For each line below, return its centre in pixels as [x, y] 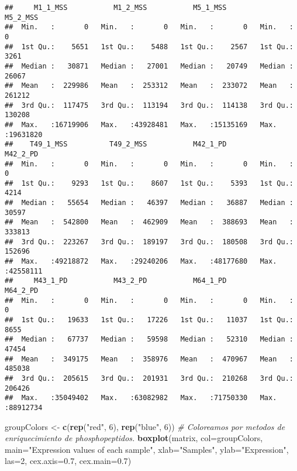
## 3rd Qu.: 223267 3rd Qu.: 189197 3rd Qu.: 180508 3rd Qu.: [149, 242]
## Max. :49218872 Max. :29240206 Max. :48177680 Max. [141, 262]
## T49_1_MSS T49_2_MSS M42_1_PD [116, 144]
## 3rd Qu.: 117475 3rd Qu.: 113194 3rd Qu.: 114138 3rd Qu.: [149, 105]
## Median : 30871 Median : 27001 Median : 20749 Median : [149, 66]
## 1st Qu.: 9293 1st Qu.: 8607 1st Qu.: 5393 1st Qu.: [149, 183]
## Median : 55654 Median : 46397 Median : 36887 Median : [149, 203]
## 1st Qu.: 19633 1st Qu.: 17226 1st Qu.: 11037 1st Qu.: [149, 320]
